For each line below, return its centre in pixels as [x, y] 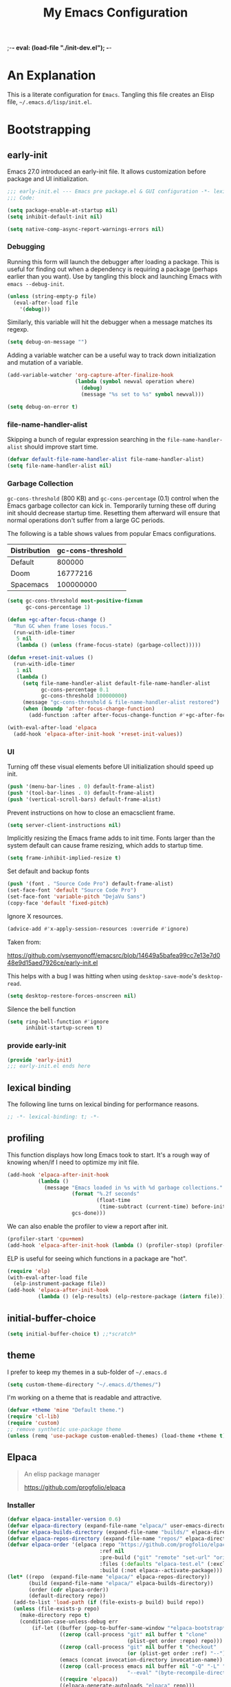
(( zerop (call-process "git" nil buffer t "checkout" [138, 1647]
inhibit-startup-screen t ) [64, 1028]
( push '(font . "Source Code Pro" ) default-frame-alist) [90, 884]
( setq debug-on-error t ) [43, 407]
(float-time [113, 1201]
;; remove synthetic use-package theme [64, 1430]
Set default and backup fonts [48, 871]
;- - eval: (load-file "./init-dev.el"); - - [59, 48]
